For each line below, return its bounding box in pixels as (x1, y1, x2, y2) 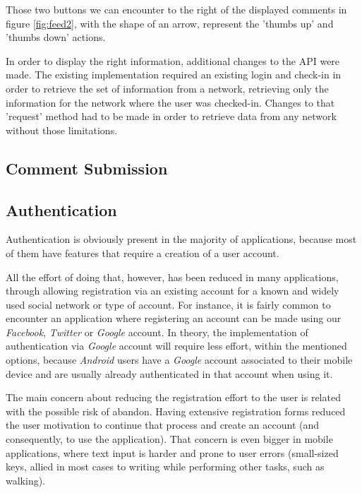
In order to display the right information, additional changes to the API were (6, 53, 340, 68)
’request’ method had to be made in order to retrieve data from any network (6, 109, 337, 124)
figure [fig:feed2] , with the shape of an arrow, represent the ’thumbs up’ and (6, 16, 334, 30)
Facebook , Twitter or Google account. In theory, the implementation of (6, 324, 308, 339)
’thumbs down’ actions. (6, 30, 106, 44)
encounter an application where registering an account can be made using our (6, 311, 342, 326)
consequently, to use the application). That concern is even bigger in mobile (6, 432, 333, 446)
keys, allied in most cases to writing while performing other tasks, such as (6, 459, 325, 474)
